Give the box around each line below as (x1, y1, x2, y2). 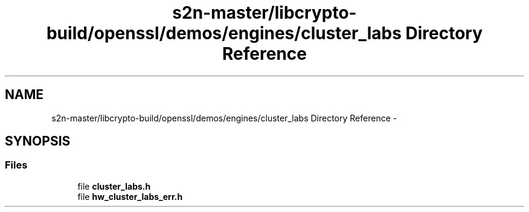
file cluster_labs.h (77, 181, 151, 191)
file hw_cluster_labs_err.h (77, 191, 183, 202)
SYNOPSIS (5, 133, 71, 149)
